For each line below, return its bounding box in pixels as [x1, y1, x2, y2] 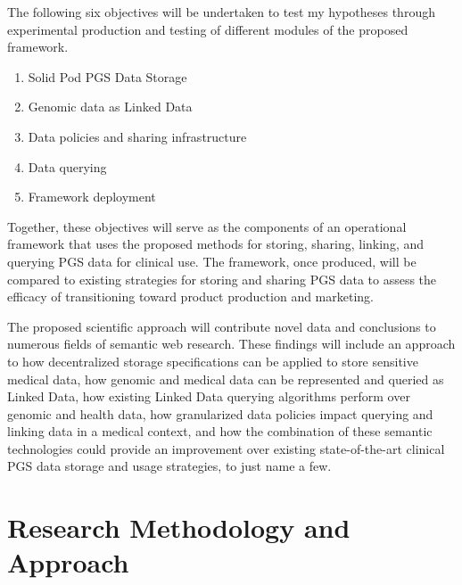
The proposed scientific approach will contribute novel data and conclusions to [7, 317, 436, 335]
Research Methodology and [7, 509, 351, 546]
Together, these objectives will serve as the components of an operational [7, 217, 407, 235]
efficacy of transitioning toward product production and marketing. [7, 287, 374, 306]
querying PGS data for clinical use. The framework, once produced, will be [7, 251, 417, 270]
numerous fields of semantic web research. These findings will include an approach [7, 334, 456, 353]
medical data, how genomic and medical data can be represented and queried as [7, 369, 444, 388]
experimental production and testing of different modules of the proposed [7, 20, 408, 38]
